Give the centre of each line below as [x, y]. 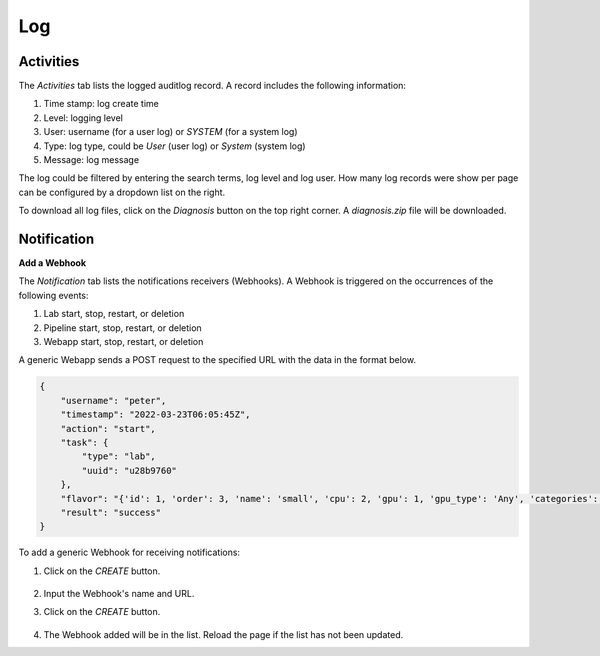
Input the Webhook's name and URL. [119, 594]
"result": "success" [111, 512]
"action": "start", [108, 428]
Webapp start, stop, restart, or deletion [123, 342]
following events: [53, 295]
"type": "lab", [119, 456]
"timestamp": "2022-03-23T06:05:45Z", [155, 414]
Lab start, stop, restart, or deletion [114, 314]
